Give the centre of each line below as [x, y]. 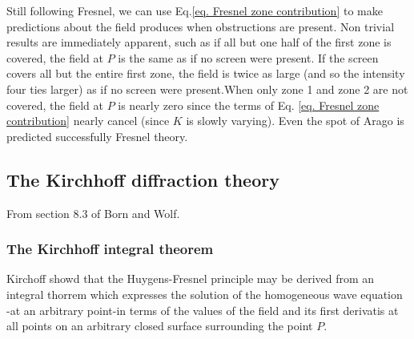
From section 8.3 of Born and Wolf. [93, 213]
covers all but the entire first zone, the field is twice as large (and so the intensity [206, 73]
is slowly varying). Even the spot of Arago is [295, 121]
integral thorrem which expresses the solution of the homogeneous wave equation [205, 294]
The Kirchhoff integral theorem [110, 249]
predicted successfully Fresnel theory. [97, 136]
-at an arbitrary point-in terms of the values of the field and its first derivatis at [203, 310]
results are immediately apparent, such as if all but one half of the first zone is [199, 42]
